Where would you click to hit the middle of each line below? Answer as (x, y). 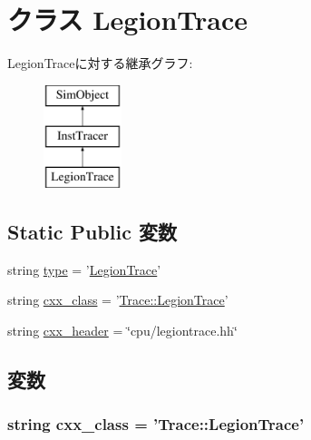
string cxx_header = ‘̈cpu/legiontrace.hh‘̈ (122, 331)
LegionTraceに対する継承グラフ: (100, 63)
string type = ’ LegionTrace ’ (84, 269)
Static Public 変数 (92, 232)
